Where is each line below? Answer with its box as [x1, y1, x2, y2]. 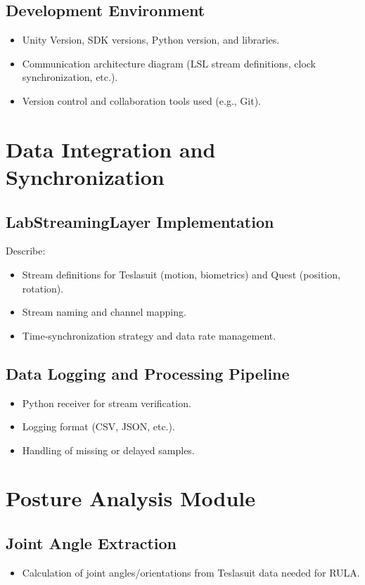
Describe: [6, 243, 46, 258]
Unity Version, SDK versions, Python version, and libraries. [22, 32, 280, 47]
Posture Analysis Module [6, 484, 256, 513]
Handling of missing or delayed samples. [22, 442, 195, 457]
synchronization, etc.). [22, 70, 118, 84]
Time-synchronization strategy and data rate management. [22, 328, 276, 342]
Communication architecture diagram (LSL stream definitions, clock [22, 56, 316, 70]
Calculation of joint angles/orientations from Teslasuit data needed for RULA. [22, 565, 360, 579]
